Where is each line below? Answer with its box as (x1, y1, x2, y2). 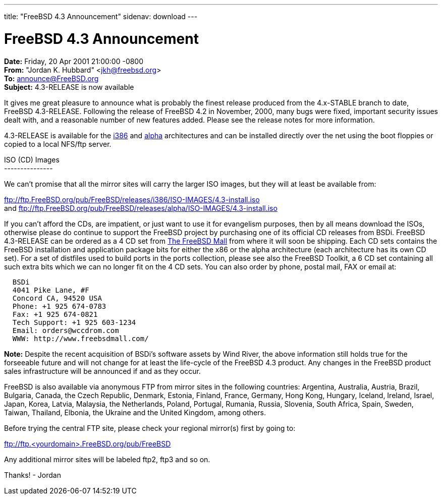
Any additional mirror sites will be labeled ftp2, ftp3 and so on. (4, 455, 210, 464)
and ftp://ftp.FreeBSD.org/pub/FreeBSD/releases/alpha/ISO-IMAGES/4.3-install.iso (4, 203, 278, 212)
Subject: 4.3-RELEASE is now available (4, 82, 134, 91)
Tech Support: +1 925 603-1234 (12, 318, 136, 326)
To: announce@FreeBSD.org (4, 74, 99, 83)
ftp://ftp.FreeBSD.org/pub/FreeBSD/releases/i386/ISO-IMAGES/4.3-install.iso (4, 195, 260, 204)
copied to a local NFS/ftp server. (4, 139, 112, 148)
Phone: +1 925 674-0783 (12, 302, 106, 310)
